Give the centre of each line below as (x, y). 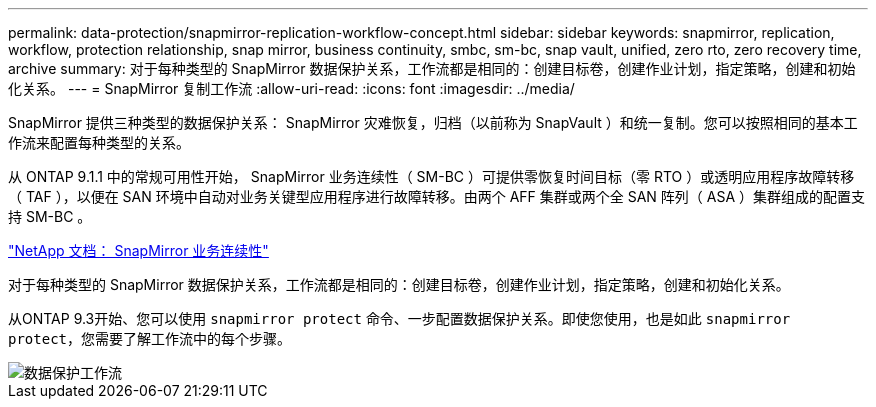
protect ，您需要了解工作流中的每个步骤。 (150, 338)
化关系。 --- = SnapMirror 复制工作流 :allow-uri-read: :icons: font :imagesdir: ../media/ (291, 88)
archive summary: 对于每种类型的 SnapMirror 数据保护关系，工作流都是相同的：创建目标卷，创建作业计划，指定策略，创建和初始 (432, 68)
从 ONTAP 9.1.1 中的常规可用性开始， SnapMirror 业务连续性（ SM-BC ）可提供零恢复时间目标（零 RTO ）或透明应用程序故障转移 (431, 176)
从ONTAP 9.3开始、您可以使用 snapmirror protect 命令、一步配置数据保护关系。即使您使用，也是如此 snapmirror (399, 318)
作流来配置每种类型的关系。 (99, 142)
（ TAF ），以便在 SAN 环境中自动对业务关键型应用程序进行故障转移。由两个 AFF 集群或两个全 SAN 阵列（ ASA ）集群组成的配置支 (437, 196)
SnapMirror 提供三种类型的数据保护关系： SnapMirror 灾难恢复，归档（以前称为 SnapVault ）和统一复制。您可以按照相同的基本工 (433, 122)
